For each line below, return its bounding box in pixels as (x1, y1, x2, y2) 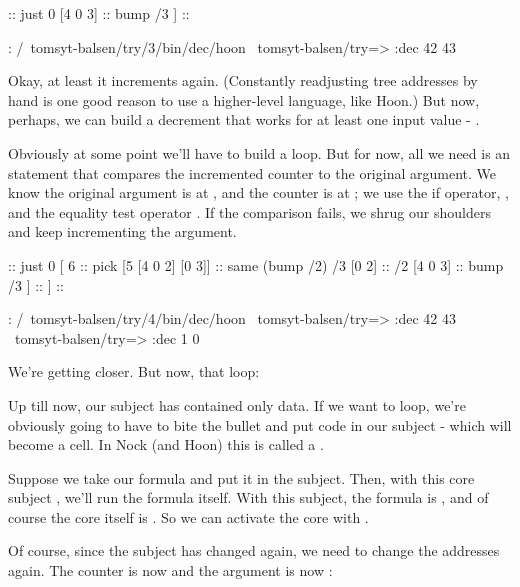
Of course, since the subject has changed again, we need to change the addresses (8, 540, 500, 561)
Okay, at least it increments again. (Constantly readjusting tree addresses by (8, 70, 478, 91)
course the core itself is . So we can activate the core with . (8, 506, 369, 527)
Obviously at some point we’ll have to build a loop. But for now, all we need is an (8, 142, 511, 163)
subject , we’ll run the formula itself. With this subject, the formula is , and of (8, 487, 489, 508)
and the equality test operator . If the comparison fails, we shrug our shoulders (8, 201, 491, 222)
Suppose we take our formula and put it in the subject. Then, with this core (8, 467, 475, 488)
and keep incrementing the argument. (8, 221, 237, 242)
